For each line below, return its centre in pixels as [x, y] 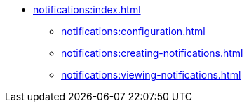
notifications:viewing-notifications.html [151, 75]
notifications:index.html [87, 9]
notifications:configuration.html [133, 31]
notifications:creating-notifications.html [152, 53]
